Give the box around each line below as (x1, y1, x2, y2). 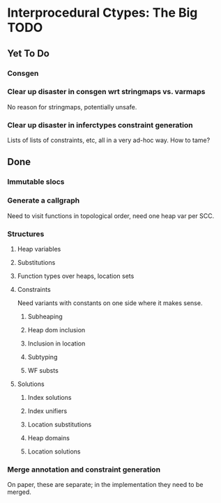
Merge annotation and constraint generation (7, 465, 161, 474)
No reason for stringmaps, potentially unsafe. (7, 102, 137, 111)
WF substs (27, 366, 59, 374)
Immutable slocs (7, 177, 65, 187)
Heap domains (27, 434, 70, 442)
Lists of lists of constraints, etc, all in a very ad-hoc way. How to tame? (7, 136, 211, 144)
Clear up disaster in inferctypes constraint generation (7, 120, 193, 130)
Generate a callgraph (7, 196, 80, 206)
